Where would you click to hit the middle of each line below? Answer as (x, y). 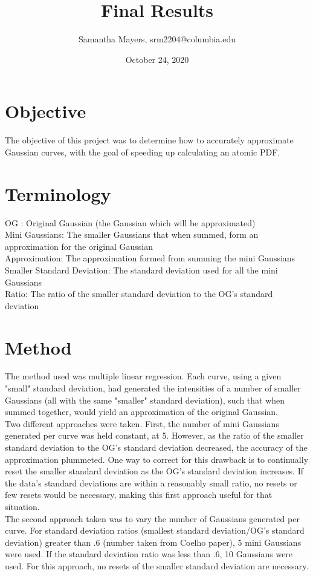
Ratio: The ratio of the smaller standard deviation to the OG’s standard (139, 294)
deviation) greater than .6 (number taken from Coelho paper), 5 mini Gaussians (153, 542)
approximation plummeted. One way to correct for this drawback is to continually (157, 459)
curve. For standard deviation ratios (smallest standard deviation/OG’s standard (155, 530)
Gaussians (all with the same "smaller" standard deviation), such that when (145, 400)
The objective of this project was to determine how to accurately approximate (149, 140)
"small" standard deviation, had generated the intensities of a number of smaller (153, 388)
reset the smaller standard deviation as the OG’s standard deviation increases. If (154, 471)
